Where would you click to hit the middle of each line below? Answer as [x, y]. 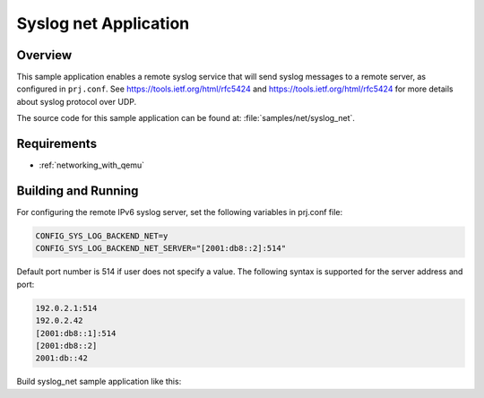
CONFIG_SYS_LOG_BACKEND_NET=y [102, 236]
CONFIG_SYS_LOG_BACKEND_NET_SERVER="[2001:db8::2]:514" [161, 248]
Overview [44, 55]
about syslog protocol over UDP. [77, 101]
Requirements [57, 144]
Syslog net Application [103, 23]
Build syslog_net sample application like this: [99, 382]
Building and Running [78, 190]
